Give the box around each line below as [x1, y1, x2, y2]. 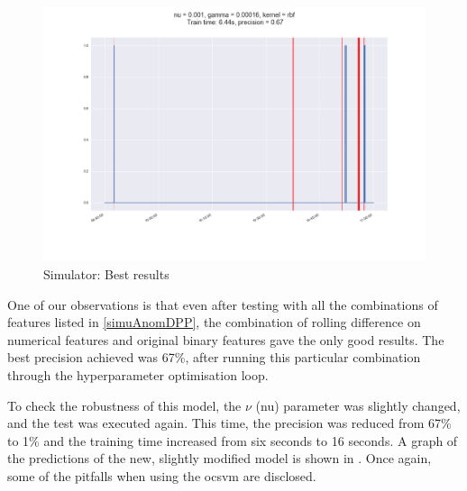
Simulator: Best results [43, 264, 169, 283]
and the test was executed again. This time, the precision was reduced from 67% [7, 414, 452, 432]
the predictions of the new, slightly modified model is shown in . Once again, [7, 449, 432, 468]
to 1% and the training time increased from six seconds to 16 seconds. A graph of [7, 431, 458, 450]
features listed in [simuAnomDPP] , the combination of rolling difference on [7, 313, 421, 332]
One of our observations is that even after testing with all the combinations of [7, 295, 438, 314]
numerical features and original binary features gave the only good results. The [7, 330, 444, 349]
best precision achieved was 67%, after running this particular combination [7, 348, 421, 367]
